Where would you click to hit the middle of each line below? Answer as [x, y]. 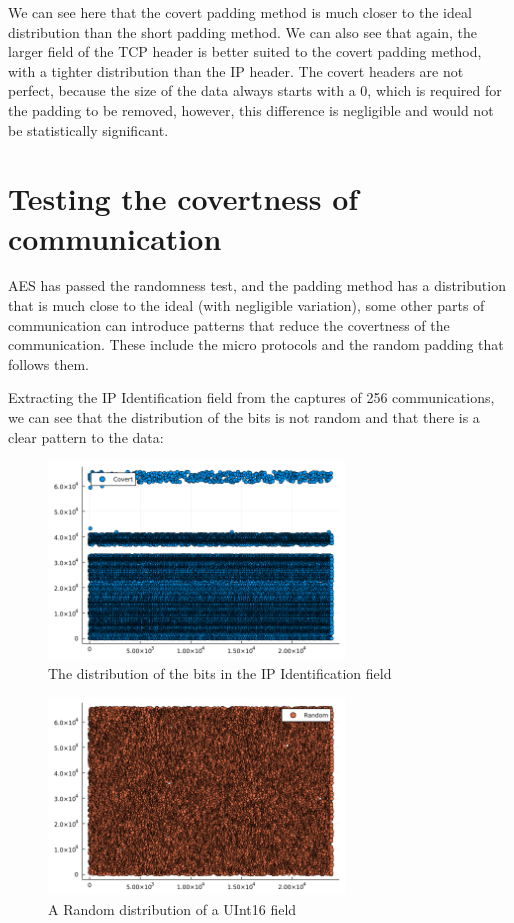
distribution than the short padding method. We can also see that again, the [243, 31]
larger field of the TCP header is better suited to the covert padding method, [245, 51]
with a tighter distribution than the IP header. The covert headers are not [236, 70]
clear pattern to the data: [86, 436]
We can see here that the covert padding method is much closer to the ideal [240, 12]
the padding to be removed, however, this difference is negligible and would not [251, 109]
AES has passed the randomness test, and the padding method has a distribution [257, 285]
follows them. [48, 363]
